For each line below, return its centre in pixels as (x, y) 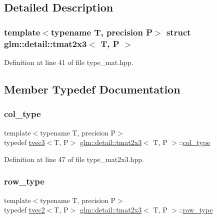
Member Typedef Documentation (92, 89)
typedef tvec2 (24, 210)
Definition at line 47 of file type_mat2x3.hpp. (74, 159)
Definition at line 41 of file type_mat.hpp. (69, 62)
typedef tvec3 (24, 142)
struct (178, 32)
